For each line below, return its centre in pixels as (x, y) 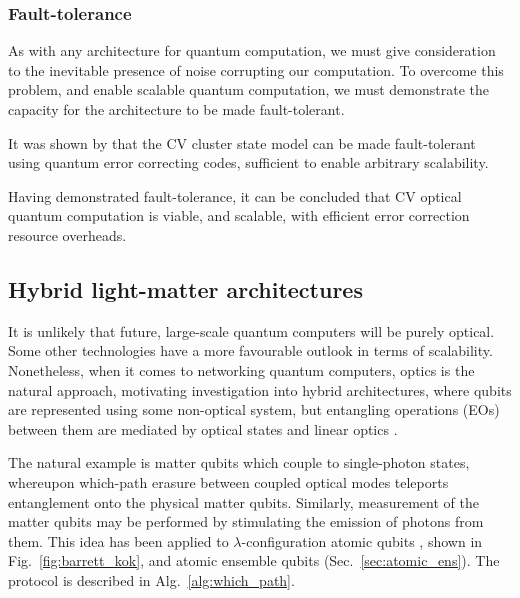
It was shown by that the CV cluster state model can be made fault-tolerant (242, 142)
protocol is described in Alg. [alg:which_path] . (151, 579)
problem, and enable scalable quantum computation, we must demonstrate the (248, 89)
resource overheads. (67, 234)
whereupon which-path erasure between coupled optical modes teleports (228, 481)
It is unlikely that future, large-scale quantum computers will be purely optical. (251, 330)
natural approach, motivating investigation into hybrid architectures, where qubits (260, 389)
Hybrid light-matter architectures (185, 288)
